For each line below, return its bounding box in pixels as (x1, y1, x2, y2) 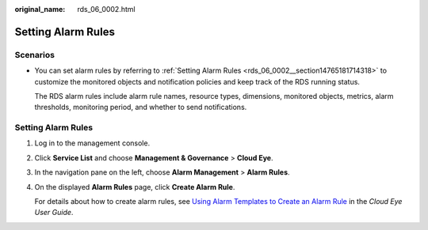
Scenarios (14, 49, 55, 60)
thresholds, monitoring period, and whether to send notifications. (34, 103, 247, 112)
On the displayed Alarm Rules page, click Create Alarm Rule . (34, 182, 235, 191)
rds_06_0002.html (77, 5, 136, 13)
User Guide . (34, 208, 74, 217)
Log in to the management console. (34, 138, 151, 148)
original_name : (14, 5, 66, 13)
